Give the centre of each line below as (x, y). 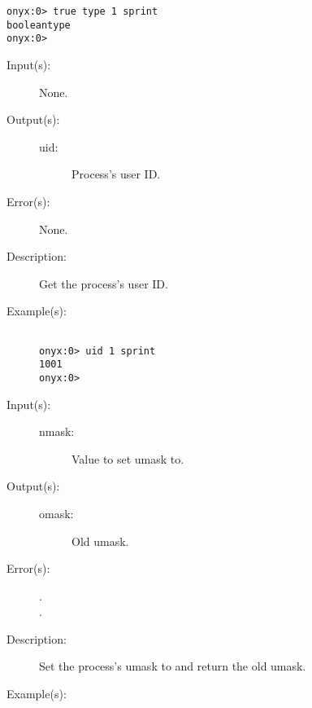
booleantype (39, 25)
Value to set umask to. (128, 458)
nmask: (57, 431)
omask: (56, 513)
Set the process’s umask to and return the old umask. (173, 666)
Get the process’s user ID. (104, 283)
